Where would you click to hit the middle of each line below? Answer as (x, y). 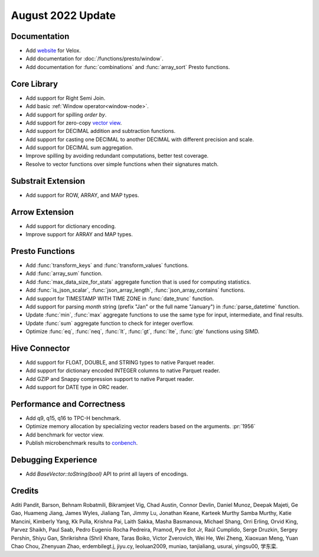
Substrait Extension (48, 181)
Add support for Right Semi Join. (66, 98)
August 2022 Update (64, 15)
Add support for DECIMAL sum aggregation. (79, 148)
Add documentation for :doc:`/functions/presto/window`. (95, 58)
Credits (25, 491)
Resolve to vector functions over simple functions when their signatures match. (122, 164)
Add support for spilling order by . (66, 115)
